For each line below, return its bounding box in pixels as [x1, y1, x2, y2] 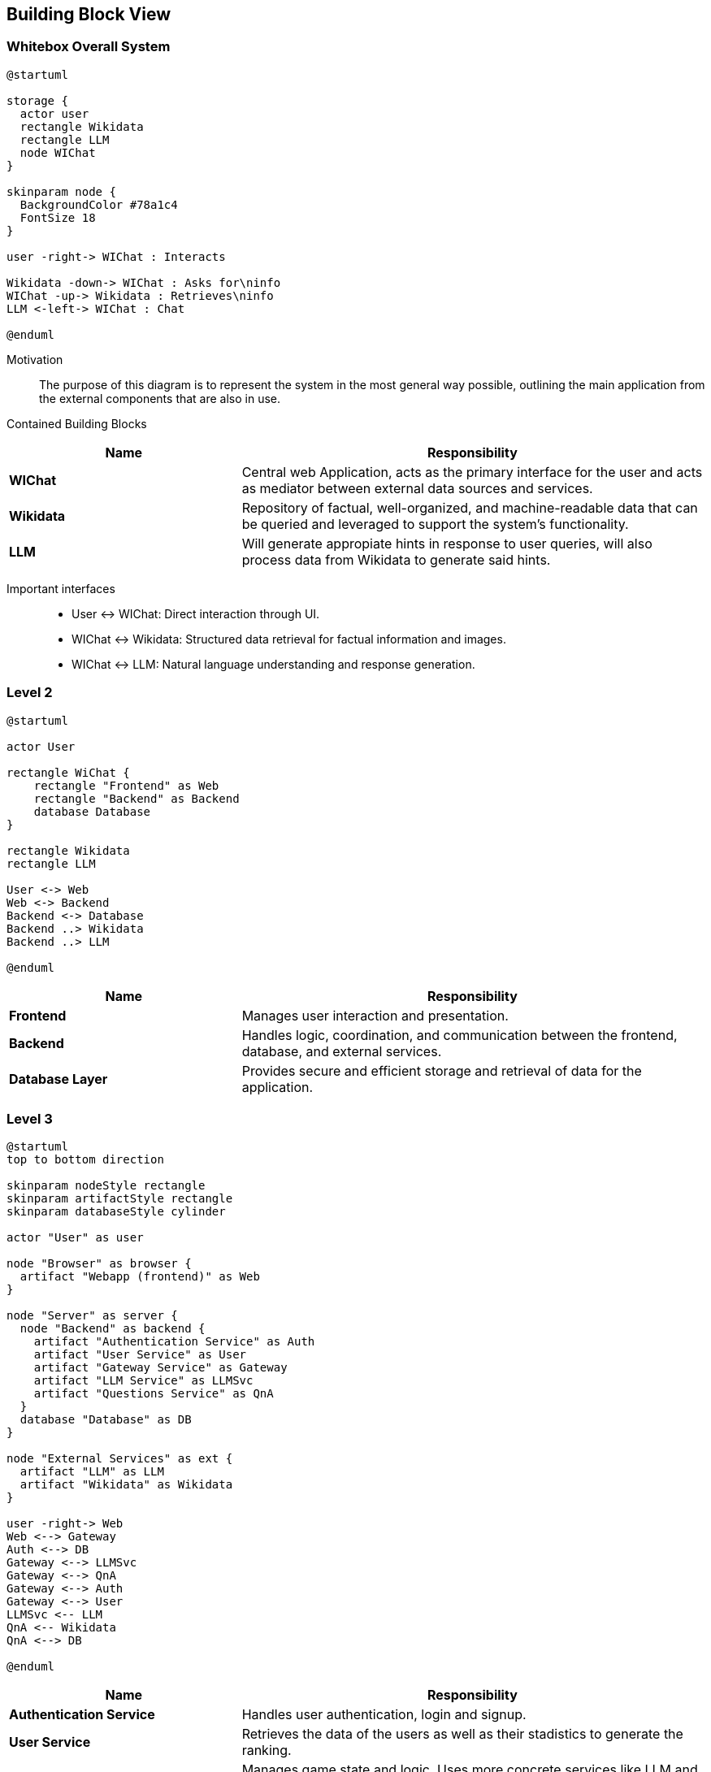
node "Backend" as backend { [20, 1322, 206, 1336]
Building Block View [7, 4, 171, 24]
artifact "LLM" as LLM [20, 1465, 164, 1479]
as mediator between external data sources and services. [241, 479, 593, 496]
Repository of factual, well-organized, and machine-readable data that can [241, 499, 698, 516]
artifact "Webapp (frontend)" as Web [20, 1270, 260, 1284]
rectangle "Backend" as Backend [33, 791, 240, 805]
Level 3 [7, 1110, 53, 1127]
